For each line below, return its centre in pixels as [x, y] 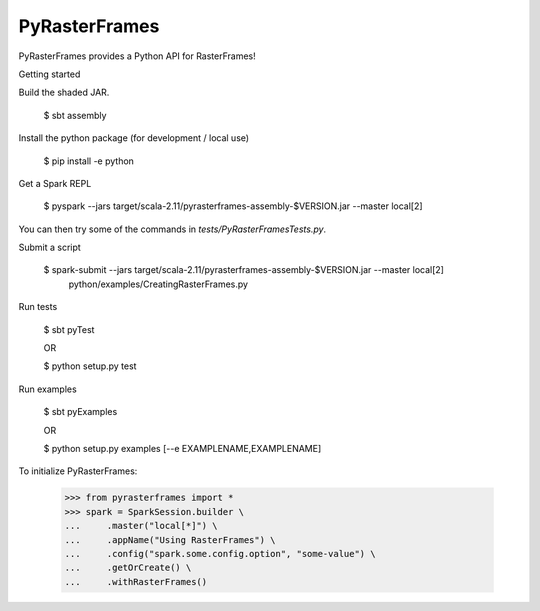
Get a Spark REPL [55, 183]
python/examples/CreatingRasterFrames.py [158, 284]
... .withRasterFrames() [136, 581]
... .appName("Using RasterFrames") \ [170, 539]
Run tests [38, 307]
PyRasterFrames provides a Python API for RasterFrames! [137, 56]
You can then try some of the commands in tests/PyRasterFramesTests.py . [172, 229]
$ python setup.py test [90, 366]
